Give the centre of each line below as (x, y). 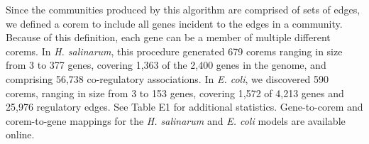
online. (20, 134)
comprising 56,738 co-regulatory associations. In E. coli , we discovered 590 (167, 78)
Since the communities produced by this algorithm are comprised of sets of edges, (183, 9)
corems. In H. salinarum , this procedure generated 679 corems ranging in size (174, 51)
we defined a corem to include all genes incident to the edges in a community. (174, 23)
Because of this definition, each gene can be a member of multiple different (168, 37)
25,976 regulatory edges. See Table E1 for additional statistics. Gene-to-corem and (184, 107)
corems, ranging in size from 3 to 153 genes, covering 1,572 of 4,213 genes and (175, 93)
